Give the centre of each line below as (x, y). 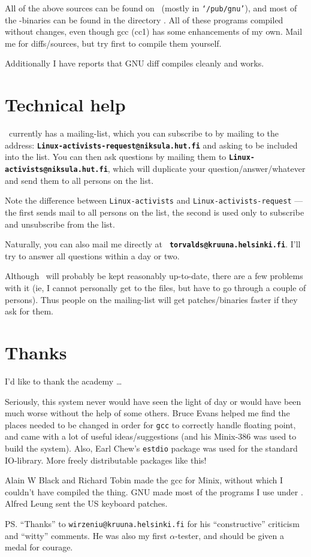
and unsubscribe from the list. (60, 224)
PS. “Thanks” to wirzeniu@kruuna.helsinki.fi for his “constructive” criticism (152, 523)
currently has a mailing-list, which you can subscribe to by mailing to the (144, 133)
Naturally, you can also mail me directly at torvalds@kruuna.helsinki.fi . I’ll (153, 244)
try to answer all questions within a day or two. (92, 255)
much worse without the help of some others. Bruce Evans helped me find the (147, 413)
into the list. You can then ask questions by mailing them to (116, 157)
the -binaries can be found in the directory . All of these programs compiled (144, 19)
